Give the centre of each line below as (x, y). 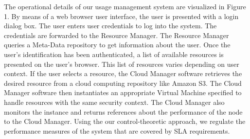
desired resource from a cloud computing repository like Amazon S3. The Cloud (123, 83)
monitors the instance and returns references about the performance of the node (123, 111)
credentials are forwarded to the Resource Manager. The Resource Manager (116, 35)
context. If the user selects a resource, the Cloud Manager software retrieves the (123, 73)
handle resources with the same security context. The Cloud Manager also (114, 102)
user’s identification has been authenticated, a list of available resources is (114, 54)
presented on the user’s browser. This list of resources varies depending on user (122, 64)
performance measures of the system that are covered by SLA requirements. (117, 130)
